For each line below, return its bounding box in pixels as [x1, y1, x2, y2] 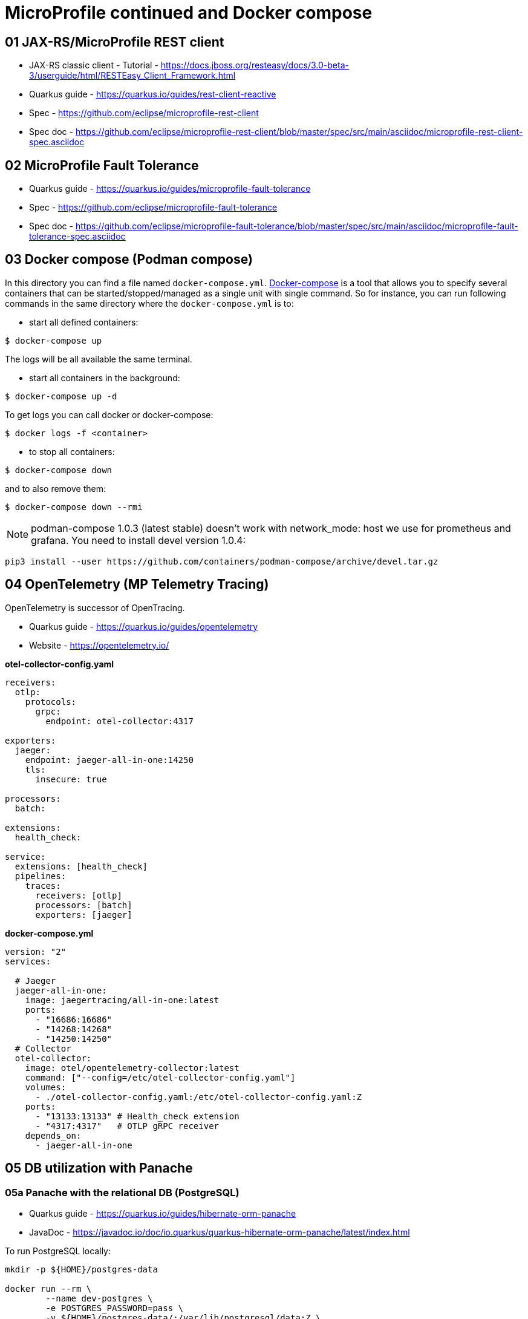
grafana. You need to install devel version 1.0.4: [31, 534, 246, 546]
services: [5, 956, 51, 966]
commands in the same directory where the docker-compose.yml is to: [5, 298, 294, 309]
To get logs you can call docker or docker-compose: [5, 409, 213, 420]
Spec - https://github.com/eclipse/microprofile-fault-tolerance [29, 202, 278, 213]
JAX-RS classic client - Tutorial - [29, 60, 158, 71]
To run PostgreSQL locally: [5, 1245, 111, 1256]
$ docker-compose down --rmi [5, 502, 143, 512]
